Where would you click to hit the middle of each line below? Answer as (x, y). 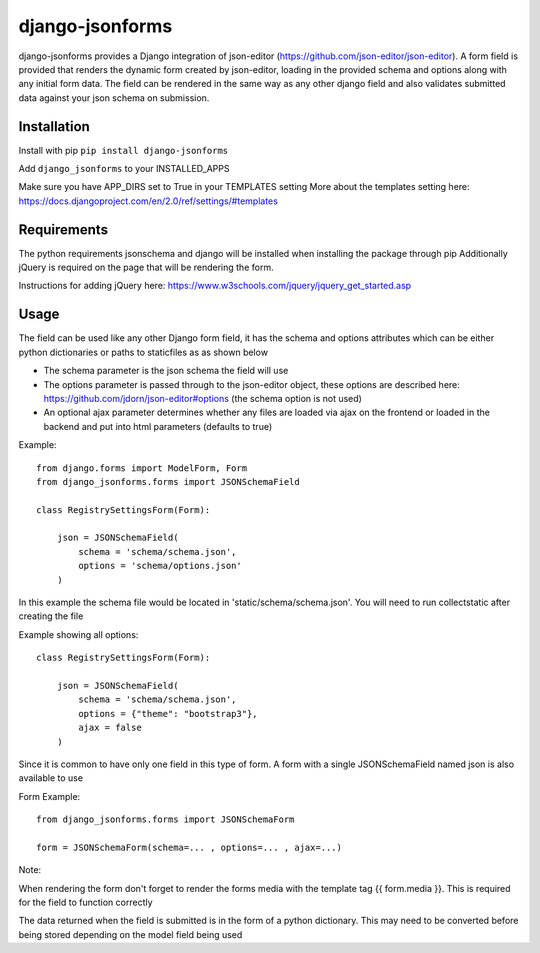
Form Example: (49, 796)
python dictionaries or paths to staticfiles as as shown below (143, 352)
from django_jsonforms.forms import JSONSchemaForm (165, 819)
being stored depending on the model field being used (130, 934)
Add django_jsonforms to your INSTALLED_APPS (124, 169)
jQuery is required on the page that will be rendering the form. (146, 267)
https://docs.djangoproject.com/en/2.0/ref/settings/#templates (148, 201)
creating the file (51, 616)
